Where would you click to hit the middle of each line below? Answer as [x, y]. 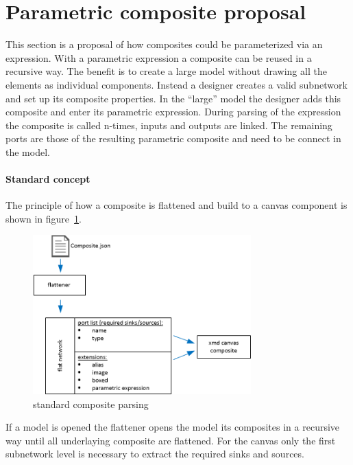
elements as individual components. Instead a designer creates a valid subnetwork [176, 84]
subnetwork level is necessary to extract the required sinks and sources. [155, 454]
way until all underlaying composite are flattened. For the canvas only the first [171, 440]
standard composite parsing [91, 404]
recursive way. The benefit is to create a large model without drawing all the [166, 71]
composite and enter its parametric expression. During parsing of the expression [173, 112]
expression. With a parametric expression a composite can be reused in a [159, 57]
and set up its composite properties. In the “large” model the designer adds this [173, 98]
